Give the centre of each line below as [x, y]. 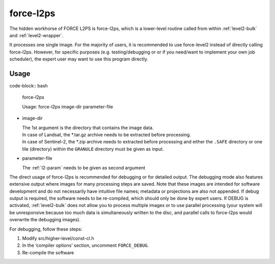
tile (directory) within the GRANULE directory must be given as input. [93, 149]
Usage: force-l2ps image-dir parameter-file [67, 106]
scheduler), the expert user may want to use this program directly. [79, 59]
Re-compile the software [48, 252]
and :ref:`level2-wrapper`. [36, 35]
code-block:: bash [29, 86]
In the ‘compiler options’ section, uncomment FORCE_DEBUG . [86, 245]
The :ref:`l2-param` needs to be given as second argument [84, 167]
